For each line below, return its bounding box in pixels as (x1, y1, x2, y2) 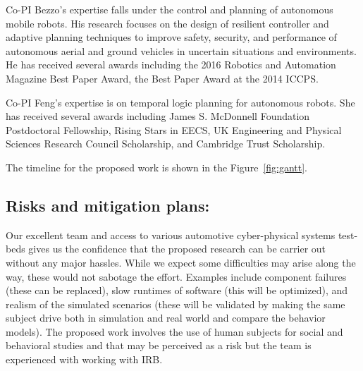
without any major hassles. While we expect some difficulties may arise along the (6, 255, 356, 269)
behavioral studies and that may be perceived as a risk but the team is (6, 338, 312, 353)
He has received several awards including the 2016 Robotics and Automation (6, 57, 336, 72)
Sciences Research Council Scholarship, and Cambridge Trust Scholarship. (6, 136, 326, 151)
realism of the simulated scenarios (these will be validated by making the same (6, 296, 345, 311)
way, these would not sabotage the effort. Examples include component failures (6, 269, 347, 284)
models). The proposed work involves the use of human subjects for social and (6, 324, 343, 339)
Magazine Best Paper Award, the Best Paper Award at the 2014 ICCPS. (6, 71, 319, 85)
